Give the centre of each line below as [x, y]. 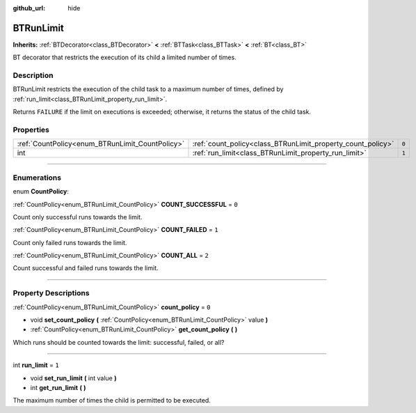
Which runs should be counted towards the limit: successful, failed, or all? [119, 342]
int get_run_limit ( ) [58, 387]
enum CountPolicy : [41, 192]
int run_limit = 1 [36, 365]
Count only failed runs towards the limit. [70, 242]
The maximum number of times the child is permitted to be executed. [112, 400]
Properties [31, 130]
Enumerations [37, 178]
